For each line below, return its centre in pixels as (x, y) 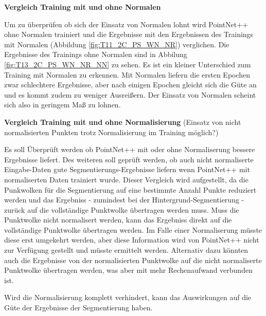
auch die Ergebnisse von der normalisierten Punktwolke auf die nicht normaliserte (133, 260)
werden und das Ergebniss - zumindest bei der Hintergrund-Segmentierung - (124, 200)
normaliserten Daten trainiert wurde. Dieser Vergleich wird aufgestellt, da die (126, 179)
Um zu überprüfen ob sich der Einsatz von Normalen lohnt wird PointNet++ (126, 24)
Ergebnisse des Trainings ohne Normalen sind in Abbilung (96, 54)
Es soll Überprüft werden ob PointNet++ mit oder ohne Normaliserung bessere (130, 149)
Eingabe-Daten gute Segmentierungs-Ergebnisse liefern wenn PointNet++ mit (127, 169)
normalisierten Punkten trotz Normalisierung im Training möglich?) (111, 132)
